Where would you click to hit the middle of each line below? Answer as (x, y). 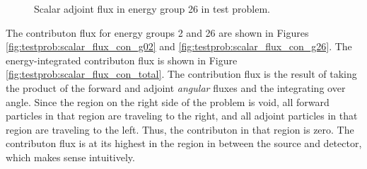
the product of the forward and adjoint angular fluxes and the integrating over (176, 87)
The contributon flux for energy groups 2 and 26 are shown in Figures (157, 32)
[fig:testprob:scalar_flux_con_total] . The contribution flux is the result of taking (181, 74)
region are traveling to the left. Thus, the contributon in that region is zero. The (180, 129)
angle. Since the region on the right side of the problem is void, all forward (168, 101)
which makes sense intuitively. (70, 157)
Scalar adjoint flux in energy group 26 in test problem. (152, 8)
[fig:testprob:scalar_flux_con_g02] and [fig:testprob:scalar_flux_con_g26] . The (179, 46)
